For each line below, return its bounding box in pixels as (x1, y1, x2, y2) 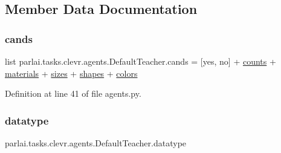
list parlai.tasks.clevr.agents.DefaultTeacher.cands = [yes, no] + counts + (5, 55, 276, 67)
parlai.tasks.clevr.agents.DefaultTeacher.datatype (5, 137, 187, 149)
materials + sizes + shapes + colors (5, 67, 138, 79)
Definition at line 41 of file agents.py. (5, 87, 141, 100)
